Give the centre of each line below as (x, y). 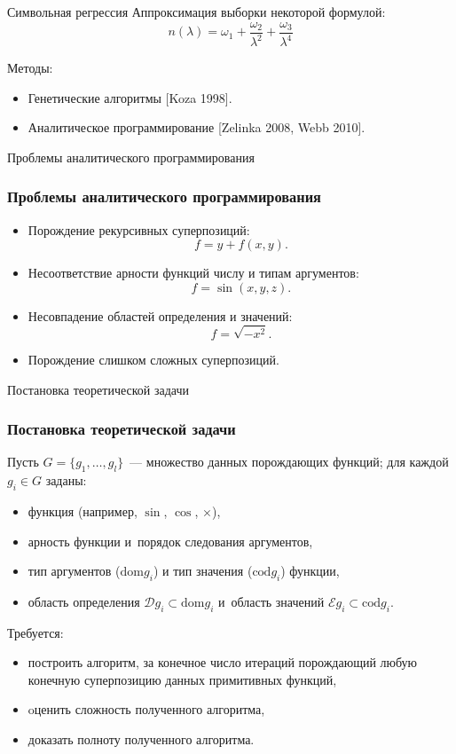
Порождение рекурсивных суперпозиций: (139, 229)
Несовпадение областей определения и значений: (160, 315)
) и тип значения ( (203, 571)
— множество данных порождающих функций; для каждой (289, 462)
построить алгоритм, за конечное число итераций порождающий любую (223, 662)
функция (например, (83, 511)
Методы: (30, 67)
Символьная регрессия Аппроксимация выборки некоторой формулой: (197, 12)
